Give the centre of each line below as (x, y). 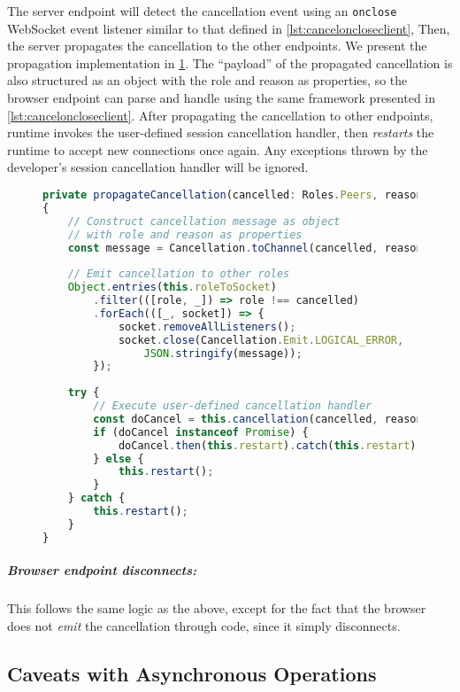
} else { (119, 459)
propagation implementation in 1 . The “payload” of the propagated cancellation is (230, 62)
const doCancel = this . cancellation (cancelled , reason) (261, 419)
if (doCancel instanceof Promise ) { (201, 432)
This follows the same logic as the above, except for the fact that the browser (217, 608)
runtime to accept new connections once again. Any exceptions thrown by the (218, 149)
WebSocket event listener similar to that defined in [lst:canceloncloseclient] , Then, (229, 28)
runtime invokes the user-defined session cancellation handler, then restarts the (221, 132)
